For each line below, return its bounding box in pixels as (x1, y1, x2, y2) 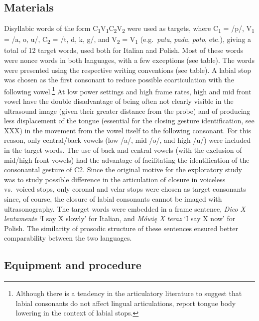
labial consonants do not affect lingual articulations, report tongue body (15, 298, 236, 308)
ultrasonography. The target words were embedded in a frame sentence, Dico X (4, 203, 246, 214)
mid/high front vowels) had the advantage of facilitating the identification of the (4, 154, 250, 165)
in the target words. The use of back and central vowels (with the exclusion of (4, 145, 242, 155)
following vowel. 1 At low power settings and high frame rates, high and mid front (4, 84, 252, 96)
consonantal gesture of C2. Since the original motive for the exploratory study (4, 164, 243, 175)
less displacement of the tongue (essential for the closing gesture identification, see (4, 115, 255, 126)
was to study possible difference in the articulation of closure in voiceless (4, 174, 226, 184)
